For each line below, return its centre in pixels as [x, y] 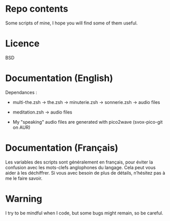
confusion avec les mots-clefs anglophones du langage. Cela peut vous [81, 167]
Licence [22, 44]
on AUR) [21, 127]
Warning [24, 199]
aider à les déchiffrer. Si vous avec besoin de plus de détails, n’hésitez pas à [85, 173]
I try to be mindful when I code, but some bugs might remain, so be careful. [84, 213]
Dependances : [21, 92]
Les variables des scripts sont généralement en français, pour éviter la [79, 162]
